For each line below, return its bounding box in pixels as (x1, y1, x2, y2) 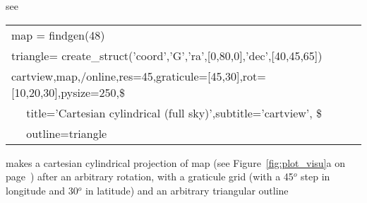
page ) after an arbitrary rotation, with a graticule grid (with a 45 (6, 169, 294, 184)
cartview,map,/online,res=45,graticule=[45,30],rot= (11, 67, 266, 84)
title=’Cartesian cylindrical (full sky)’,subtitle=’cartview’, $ (26, 104, 323, 121)
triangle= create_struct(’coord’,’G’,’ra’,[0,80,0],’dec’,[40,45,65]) (11, 47, 323, 64)
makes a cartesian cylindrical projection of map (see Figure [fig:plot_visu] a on (6, 155, 345, 170)
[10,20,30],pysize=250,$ (11, 83, 125, 100)
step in (301, 169, 330, 184)
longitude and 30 (6, 182, 78, 197)
